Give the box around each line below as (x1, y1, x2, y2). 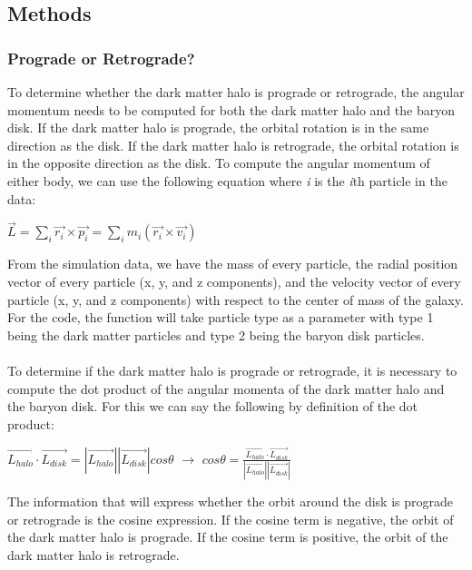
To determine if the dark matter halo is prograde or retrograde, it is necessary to (7, 360, 457, 379)
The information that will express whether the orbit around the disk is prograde (7, 492, 454, 511)
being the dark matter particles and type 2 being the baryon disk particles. (7, 325, 425, 344)
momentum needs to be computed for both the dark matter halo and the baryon (7, 100, 455, 119)
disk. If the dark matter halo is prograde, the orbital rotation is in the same (7, 118, 429, 137)
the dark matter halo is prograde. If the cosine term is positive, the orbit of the (7, 527, 448, 546)
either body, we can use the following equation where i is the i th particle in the (7, 171, 447, 190)
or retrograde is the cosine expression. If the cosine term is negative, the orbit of (7, 509, 454, 528)
